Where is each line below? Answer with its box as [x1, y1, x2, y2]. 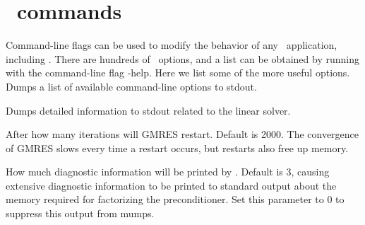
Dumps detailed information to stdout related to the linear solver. [6, 103, 291, 117]
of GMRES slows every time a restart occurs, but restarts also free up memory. [6, 140, 349, 155]
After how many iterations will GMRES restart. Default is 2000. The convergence [6, 127, 359, 142]
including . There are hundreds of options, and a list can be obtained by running [6, 51, 359, 66]
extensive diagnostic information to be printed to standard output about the [6, 178, 337, 192]
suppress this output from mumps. [6, 206, 155, 221]
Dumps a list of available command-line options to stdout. [6, 79, 257, 93]
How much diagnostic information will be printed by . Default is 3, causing [6, 164, 330, 179]
